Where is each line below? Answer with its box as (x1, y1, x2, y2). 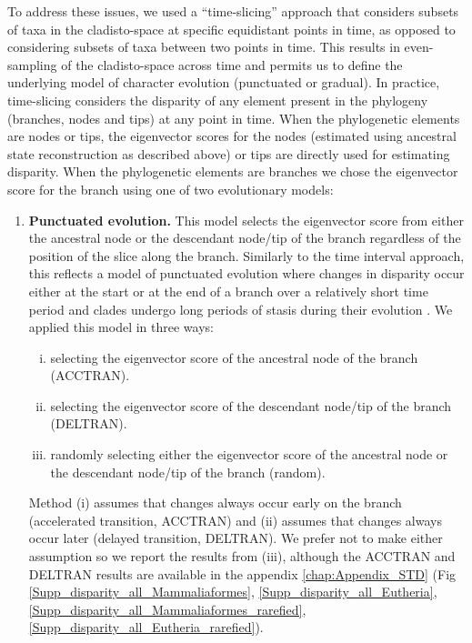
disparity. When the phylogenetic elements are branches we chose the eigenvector (7, 162, 458, 181)
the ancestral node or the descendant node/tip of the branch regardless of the (28, 228, 461, 247)
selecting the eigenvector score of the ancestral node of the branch (50, 347, 418, 367)
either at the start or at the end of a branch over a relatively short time (28, 281, 428, 300)
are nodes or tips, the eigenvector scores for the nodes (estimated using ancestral (7, 126, 457, 146)
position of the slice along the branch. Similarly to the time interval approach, (28, 246, 465, 265)
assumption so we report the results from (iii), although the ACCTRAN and (28, 547, 456, 566)
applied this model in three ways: (28, 317, 214, 337)
